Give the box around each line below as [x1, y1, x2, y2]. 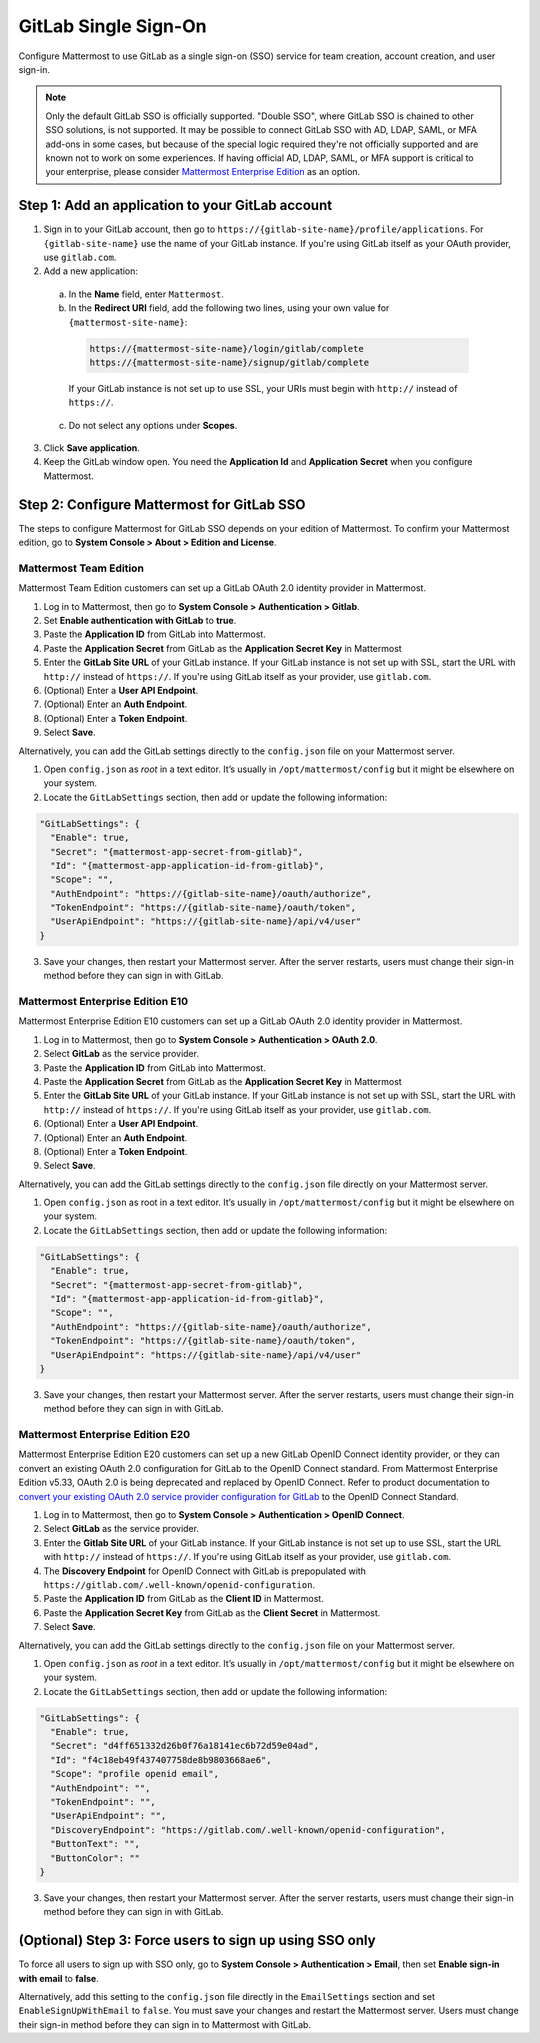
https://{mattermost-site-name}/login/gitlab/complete [89, 343, 364, 354]
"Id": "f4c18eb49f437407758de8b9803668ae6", [50, 1754, 272, 1765]
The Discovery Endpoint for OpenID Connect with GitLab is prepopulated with [43, 1565, 367, 1577]
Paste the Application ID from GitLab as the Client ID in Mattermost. [43, 1593, 324, 1605]
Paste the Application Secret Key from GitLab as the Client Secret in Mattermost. [43, 1606, 381, 1619]
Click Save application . [43, 442, 140, 454]
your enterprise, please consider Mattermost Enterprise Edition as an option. [45, 166, 361, 178]
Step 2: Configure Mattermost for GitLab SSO [18, 496, 306, 513]
